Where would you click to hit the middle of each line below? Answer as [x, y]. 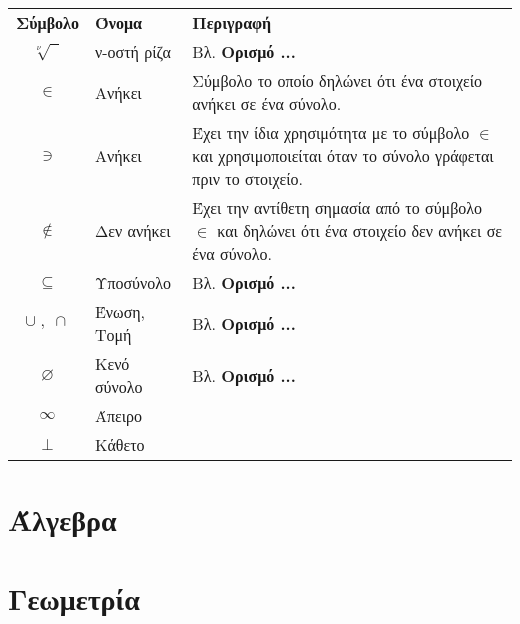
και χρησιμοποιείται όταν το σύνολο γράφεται [343, 155]
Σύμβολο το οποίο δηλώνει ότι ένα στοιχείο [337, 80]
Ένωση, [120, 311]
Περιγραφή [232, 22]
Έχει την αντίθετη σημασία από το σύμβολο [337, 207]
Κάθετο [119, 444]
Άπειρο [118, 415]
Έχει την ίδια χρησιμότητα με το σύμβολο [331, 132]
